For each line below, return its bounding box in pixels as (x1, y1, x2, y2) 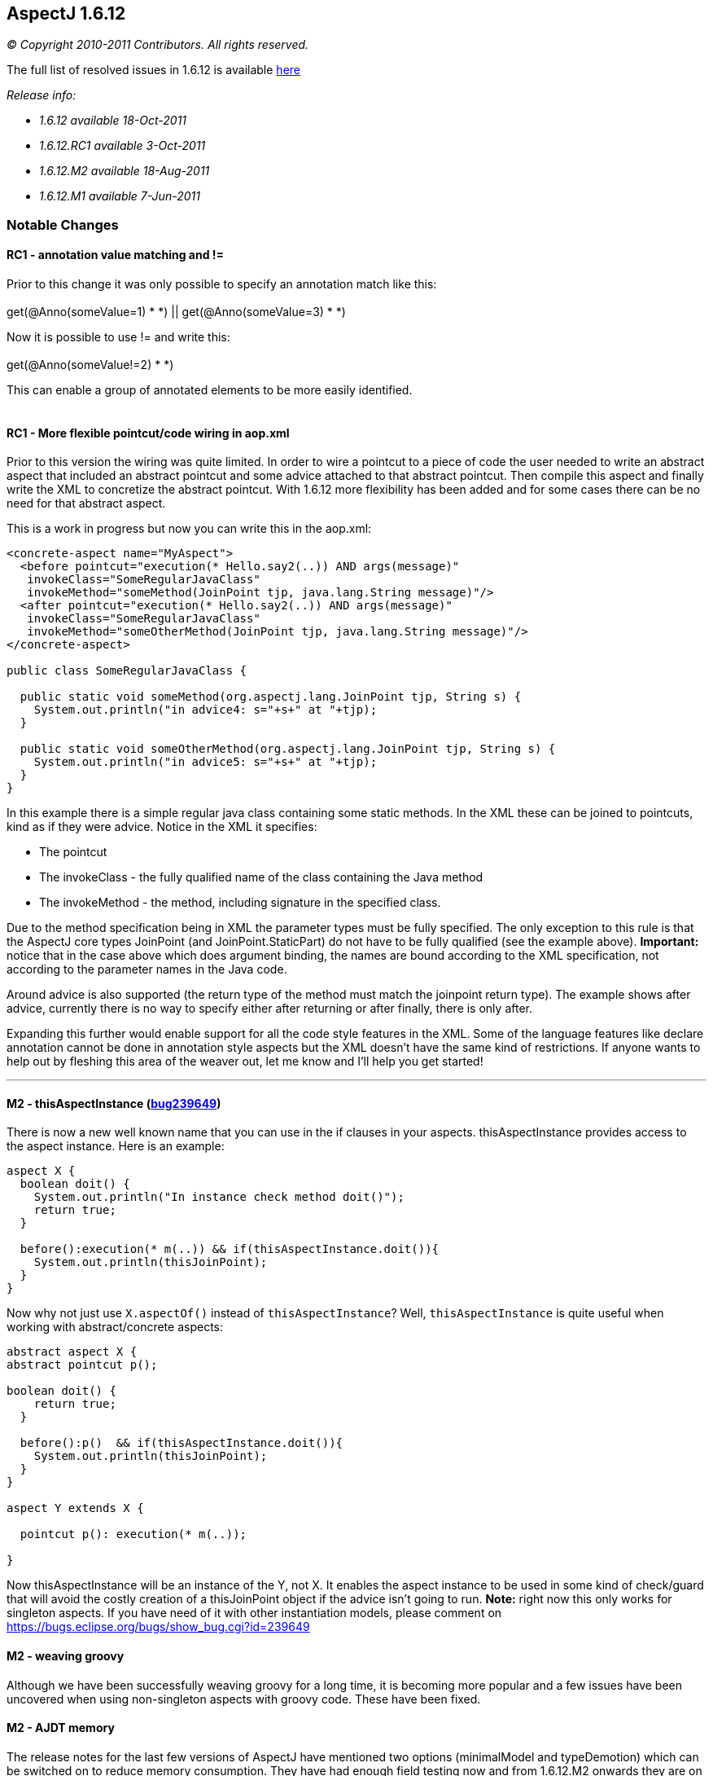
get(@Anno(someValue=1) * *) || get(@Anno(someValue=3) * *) (7, 305, 346, 319)
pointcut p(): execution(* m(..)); (20, 1528, 247, 1541)
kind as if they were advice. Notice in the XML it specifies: (7, 820, 317, 834)
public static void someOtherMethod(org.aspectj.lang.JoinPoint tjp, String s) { (20, 742, 556, 756)
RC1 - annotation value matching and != (7, 248, 225, 262)
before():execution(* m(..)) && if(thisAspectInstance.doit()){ (20, 1242, 440, 1256)
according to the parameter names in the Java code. (7, 962, 287, 977)
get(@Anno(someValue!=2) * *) (7, 358, 174, 372)
